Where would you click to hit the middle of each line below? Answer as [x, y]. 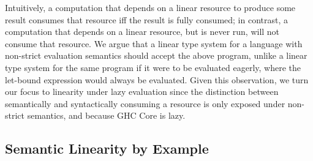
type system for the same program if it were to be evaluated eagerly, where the [153, 67]
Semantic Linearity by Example [107, 148]
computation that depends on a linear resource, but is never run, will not [142, 32]
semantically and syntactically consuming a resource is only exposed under [145, 103]
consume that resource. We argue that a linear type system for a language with [154, 43]
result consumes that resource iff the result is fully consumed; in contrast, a [146, 19]
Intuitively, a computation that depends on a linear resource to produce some [150, 7]
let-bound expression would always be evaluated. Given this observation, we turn [157, 79]
